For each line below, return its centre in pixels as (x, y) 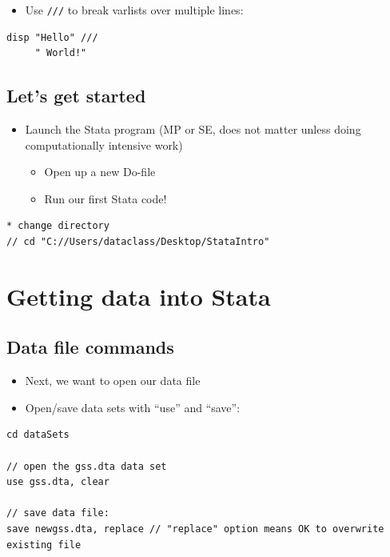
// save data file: (58, 513)
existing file (44, 545)
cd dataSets (38, 435)
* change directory (58, 226)
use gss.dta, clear (58, 482)
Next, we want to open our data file (113, 381)
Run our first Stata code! (105, 198)
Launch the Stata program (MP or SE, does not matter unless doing (193, 129)
